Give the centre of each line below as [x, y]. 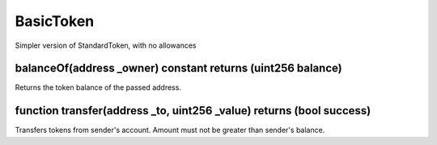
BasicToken [55, 21]
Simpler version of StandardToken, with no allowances [106, 45]
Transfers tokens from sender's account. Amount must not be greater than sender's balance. [170, 130]
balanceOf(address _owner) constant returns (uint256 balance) [179, 68]
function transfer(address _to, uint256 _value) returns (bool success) [193, 111]
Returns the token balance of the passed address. [98, 87]
